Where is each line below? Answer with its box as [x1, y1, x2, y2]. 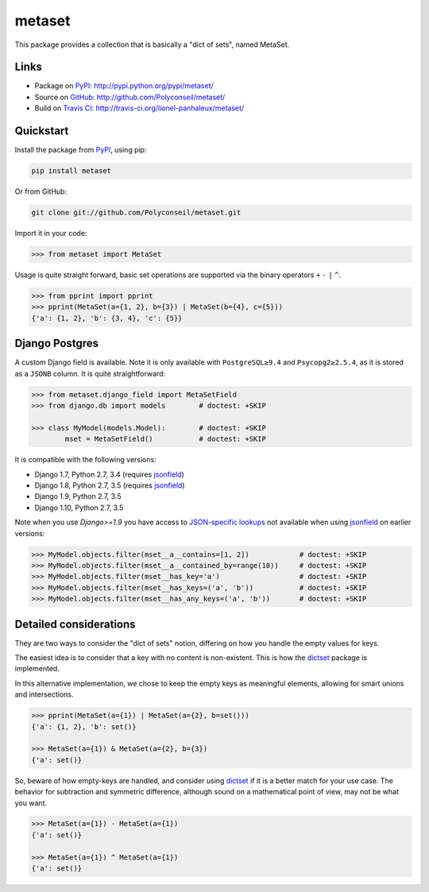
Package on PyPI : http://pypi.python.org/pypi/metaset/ [34, 81, 214, 91]
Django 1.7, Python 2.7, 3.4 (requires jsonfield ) [34, 469, 184, 479]
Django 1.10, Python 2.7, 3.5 [34, 503, 124, 512]
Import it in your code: [14, 229, 87, 238]
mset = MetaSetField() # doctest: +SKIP [64, 434, 266, 444]
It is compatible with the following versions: [14, 455, 157, 465]
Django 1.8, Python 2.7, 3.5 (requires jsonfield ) [34, 481, 186, 490]
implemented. [14, 664, 60, 674]
